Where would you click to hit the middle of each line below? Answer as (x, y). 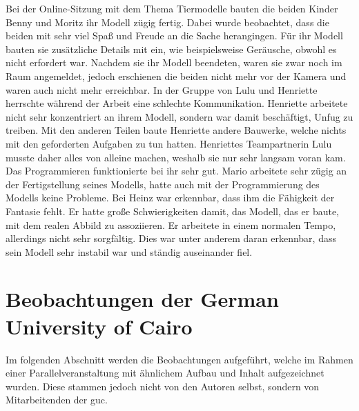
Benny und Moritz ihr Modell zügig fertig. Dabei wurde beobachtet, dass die (167, 22)
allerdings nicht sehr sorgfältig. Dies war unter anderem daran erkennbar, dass (171, 238)
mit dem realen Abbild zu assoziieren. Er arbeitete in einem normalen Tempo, (171, 224)
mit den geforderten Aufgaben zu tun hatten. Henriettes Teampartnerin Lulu (169, 143)
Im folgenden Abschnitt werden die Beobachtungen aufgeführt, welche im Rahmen (179, 359)
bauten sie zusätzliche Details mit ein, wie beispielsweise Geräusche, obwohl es (171, 49)
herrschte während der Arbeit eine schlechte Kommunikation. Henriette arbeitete (177, 103)
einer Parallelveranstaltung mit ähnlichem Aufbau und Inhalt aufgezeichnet (165, 373)
